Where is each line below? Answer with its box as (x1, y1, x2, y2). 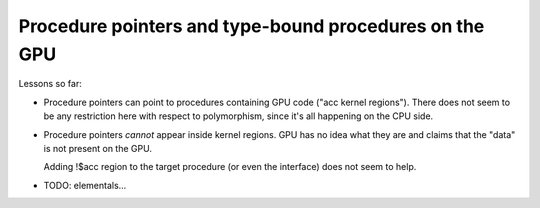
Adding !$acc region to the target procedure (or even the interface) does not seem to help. (43, 161, 417, 173)
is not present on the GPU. (43, 142, 152, 154)
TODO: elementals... (43, 179, 127, 191)
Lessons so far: (18, 78, 82, 90)
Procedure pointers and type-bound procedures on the (18, 15, 485, 37)
